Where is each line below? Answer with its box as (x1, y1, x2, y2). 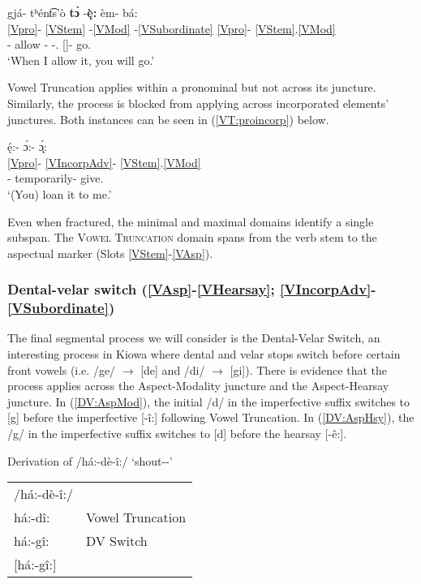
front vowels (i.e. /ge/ (7, 361, 116, 378)
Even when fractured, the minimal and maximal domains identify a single (7, 213, 374, 230)
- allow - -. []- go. (7, 36, 92, 53)
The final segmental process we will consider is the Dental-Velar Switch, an (7, 329, 380, 346)
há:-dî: (14, 508, 50, 527)
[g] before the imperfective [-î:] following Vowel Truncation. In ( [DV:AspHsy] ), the (7, 409, 415, 426)
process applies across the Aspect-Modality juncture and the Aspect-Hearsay (7, 377, 389, 394)
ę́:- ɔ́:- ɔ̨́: (7, 138, 47, 155)
